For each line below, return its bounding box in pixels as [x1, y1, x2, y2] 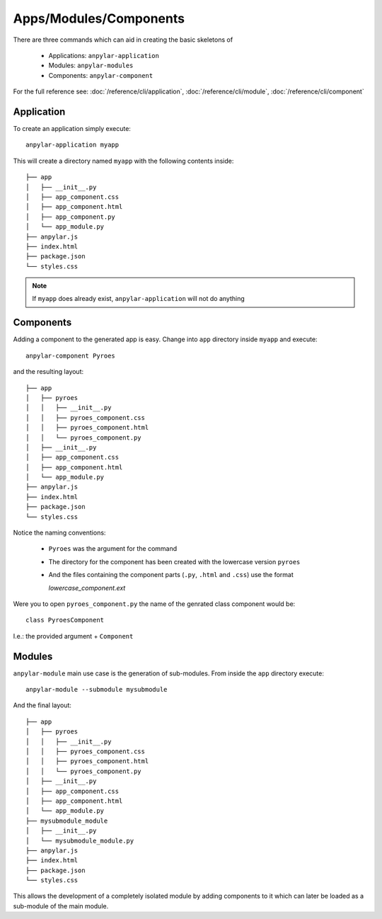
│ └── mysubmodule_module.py [25, 836, 134, 845]
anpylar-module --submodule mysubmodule [25, 685, 168, 694]
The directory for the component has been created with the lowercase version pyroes [48, 557, 301, 566]
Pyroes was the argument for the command [48, 544, 178, 553]
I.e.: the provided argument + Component [13, 632, 134, 640]
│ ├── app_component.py [25, 212, 116, 221]
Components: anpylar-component [48, 71, 154, 79]
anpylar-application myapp [25, 141, 120, 149]
